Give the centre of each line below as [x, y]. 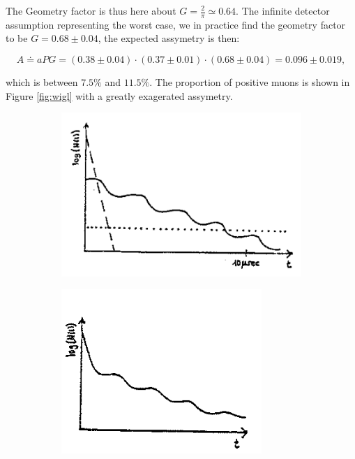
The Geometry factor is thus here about [91, 10]
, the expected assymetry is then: [169, 38]
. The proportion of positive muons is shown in [250, 82]
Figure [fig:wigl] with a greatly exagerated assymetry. [119, 95]
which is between [42, 82]
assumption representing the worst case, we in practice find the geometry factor [176, 24]
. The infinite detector [283, 10]
